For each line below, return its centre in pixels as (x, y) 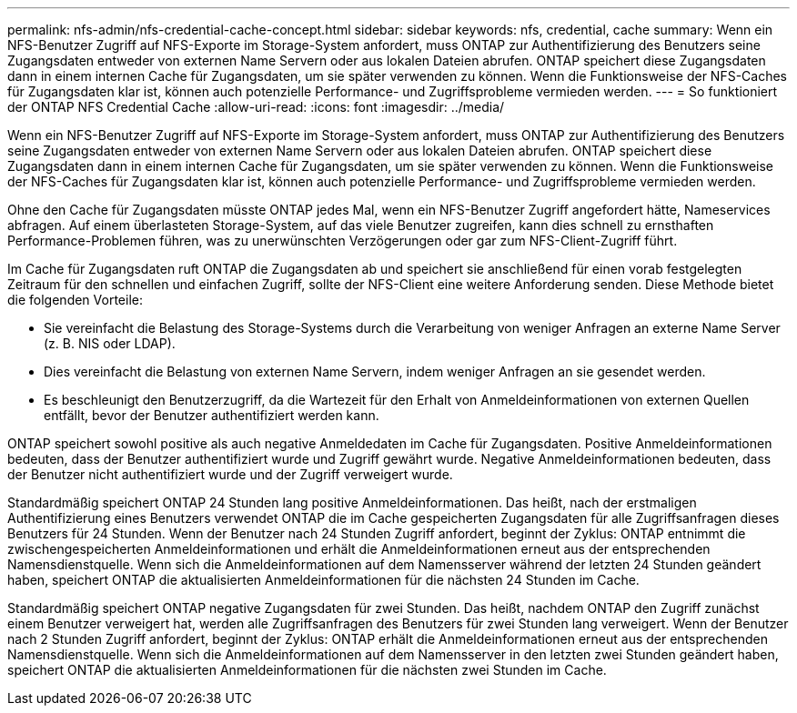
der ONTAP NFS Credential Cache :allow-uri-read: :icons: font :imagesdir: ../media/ (256, 107)
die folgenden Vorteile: (75, 300)
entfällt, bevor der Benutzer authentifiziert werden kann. (212, 415)
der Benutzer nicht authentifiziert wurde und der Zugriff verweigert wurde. (230, 474)
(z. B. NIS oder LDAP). (110, 343)
